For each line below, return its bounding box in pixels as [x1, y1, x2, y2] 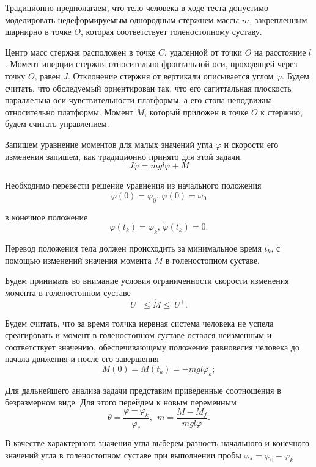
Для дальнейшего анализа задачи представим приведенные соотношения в [5, 383, 281, 396]
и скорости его [224, 137, 279, 150]
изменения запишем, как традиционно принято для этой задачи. [5, 150, 243, 162]
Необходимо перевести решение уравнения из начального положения [5, 179, 262, 192]
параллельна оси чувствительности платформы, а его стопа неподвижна [5, 93, 272, 106]
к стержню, [260, 105, 303, 118]
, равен [34, 69, 61, 82]
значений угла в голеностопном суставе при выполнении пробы [5, 448, 241, 461]
